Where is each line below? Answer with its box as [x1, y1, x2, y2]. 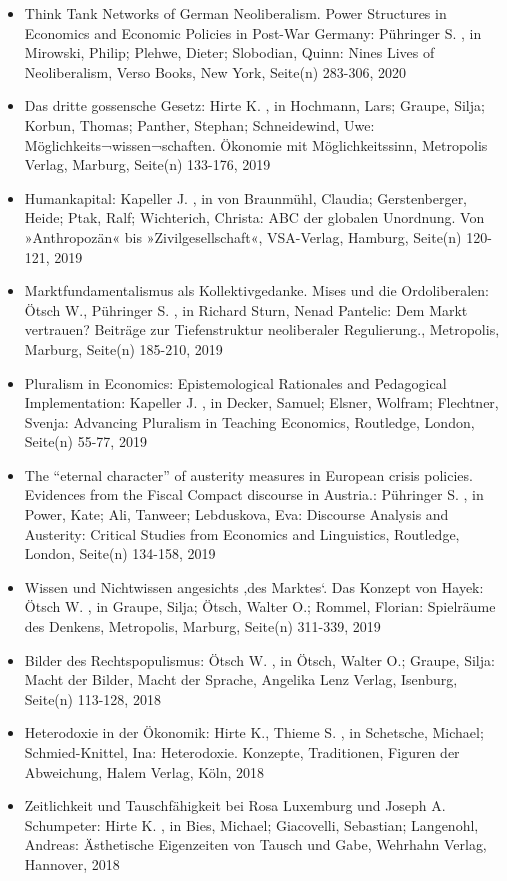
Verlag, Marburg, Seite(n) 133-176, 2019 [24, 154, 271, 175]
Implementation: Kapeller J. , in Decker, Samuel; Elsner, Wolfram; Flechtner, [24, 392, 499, 413]
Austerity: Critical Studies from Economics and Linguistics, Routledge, [24, 523, 460, 544]
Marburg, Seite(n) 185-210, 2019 [24, 338, 223, 359]
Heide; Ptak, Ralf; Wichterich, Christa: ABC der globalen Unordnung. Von [24, 207, 485, 228]
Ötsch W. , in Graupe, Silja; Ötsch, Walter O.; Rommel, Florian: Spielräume [24, 596, 496, 617]
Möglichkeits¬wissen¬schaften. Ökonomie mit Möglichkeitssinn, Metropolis [24, 134, 488, 155]
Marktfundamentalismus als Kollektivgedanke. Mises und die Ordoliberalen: [24, 280, 489, 301]
